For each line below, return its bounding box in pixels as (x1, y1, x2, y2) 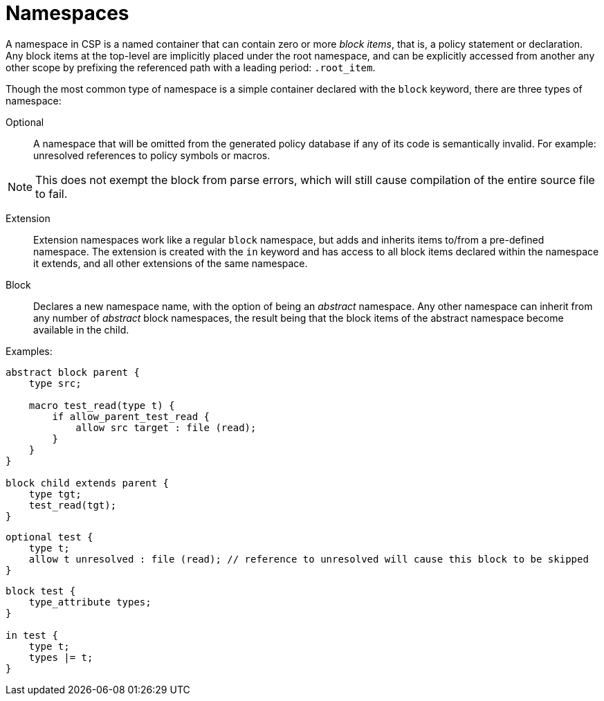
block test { (6, 585, 76, 597)
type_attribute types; (28, 596, 152, 608)
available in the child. (33, 323, 129, 336)
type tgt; (28, 488, 82, 500)
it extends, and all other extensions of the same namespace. (33, 257, 308, 269)
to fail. (35, 186, 68, 201)
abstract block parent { (6, 366, 140, 378)
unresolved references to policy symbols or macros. (33, 149, 271, 161)
